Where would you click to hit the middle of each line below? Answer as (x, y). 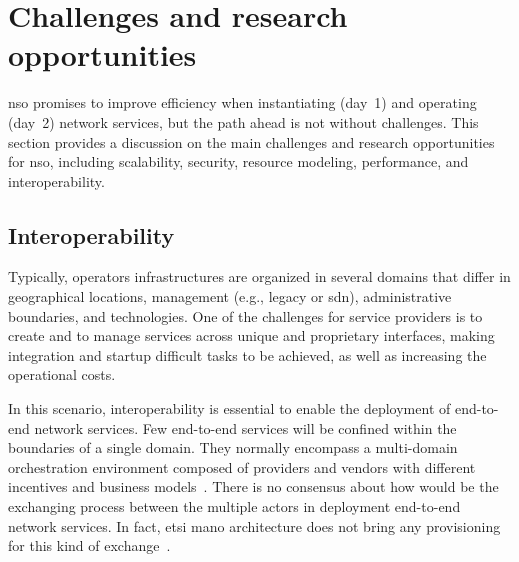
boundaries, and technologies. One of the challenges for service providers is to (245, 315)
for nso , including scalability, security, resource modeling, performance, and (238, 161)
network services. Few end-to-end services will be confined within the (245, 427)
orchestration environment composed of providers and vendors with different (242, 466)
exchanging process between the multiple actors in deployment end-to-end (234, 506)
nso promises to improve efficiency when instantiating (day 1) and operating (242, 102)
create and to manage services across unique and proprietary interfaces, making (251, 335)
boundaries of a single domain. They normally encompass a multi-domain (233, 447)
